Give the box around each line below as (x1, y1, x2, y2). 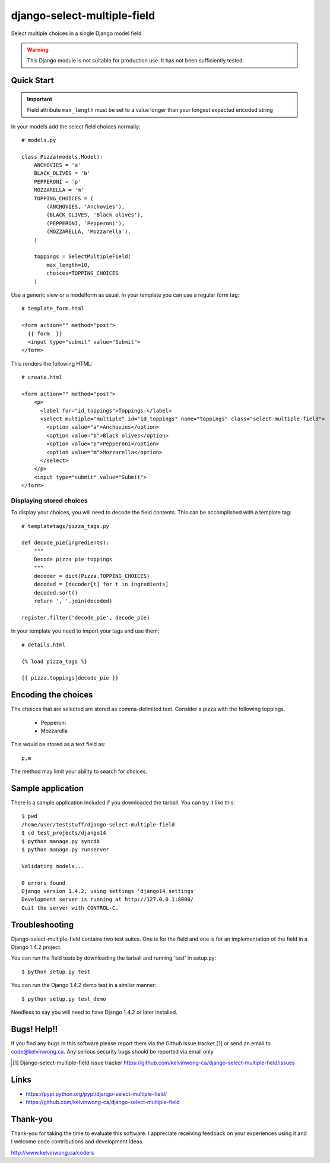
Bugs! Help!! (11, 1024, 58, 1034)
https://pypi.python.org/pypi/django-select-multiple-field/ (26, 1090, 167, 1097)
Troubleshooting (11, 919, 74, 930)
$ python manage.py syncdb (21, 838, 100, 844)
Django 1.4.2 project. (11, 944, 62, 951)
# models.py (21, 137, 56, 143)
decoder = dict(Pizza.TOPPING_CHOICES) (33, 573, 150, 580)
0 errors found (21, 879, 66, 886)
